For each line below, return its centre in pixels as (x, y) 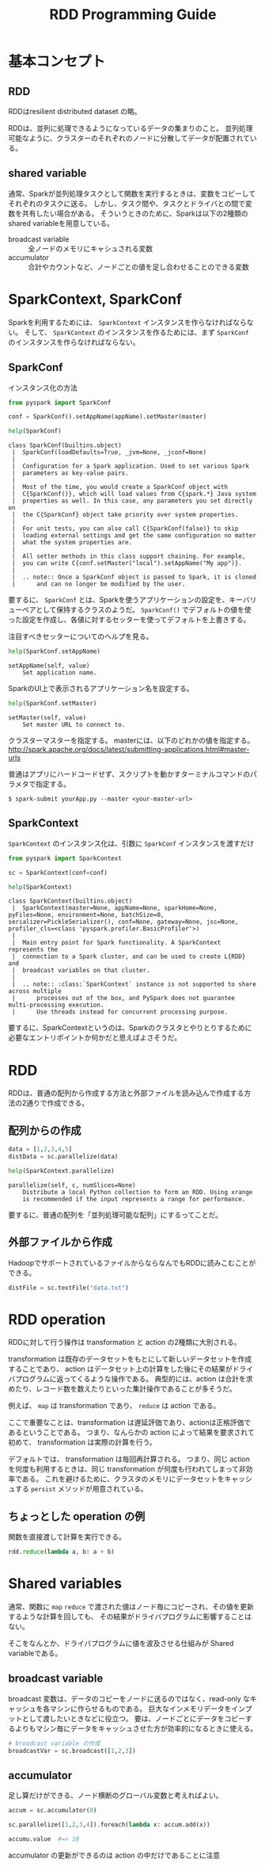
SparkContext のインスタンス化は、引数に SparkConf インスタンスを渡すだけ (131, 843)
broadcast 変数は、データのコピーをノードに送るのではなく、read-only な (129, 1698)
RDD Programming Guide (133, 15)
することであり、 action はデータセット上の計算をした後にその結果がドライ (131, 1369)
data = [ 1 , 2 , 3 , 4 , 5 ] (40, 1149)
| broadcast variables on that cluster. (81, 971)
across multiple (35, 991)
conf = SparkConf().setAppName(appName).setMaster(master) (108, 417)
